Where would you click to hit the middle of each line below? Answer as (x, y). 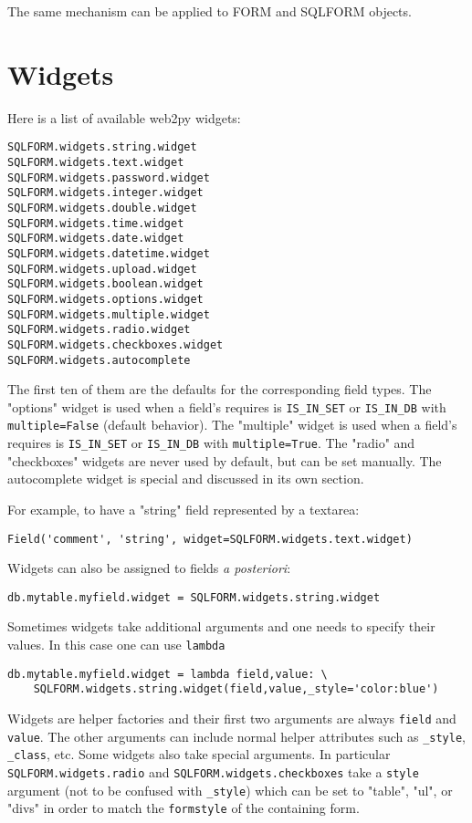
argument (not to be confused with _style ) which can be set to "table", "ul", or (230, 790)
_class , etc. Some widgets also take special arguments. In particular (199, 754)
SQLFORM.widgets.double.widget (102, 208)
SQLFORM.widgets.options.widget (105, 299)
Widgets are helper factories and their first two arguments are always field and (232, 718)
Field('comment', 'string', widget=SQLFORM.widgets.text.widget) (210, 539)
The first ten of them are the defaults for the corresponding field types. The (220, 389)
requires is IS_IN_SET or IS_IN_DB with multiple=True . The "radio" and (211, 443)
